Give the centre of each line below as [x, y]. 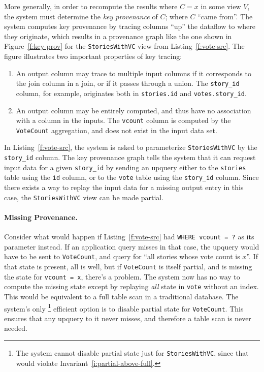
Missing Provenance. [41, 217]
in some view [221, 6]
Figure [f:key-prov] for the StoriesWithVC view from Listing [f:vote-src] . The [124, 46]
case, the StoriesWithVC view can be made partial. [84, 197]
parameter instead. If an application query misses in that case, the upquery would [132, 246]
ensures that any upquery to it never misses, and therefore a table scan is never [128, 318]
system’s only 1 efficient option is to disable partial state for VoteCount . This [124, 307]
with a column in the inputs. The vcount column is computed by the [123, 120]
